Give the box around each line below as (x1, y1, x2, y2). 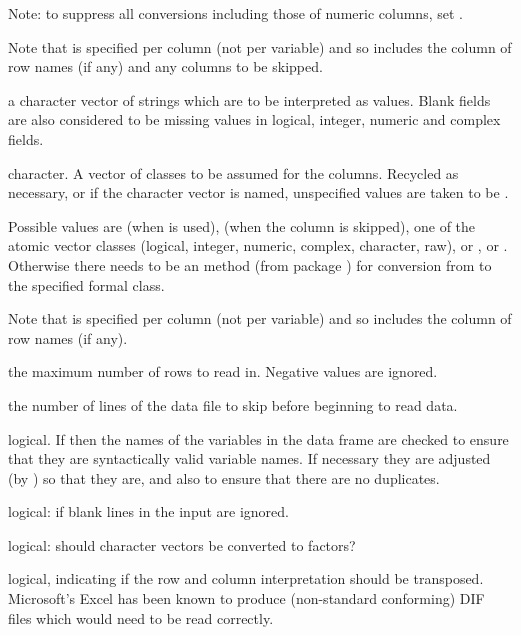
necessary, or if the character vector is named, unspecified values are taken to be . (8, 182, 509, 203)
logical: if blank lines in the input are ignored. (8, 501, 289, 522)
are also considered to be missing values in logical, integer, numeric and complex (8, 109, 501, 130)
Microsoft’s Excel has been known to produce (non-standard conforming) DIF (8, 588, 485, 609)
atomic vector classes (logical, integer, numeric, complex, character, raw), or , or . (8, 235, 508, 256)
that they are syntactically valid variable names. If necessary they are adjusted (8, 448, 491, 469)
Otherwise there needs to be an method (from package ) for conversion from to (8, 254, 492, 275)
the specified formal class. (8, 274, 165, 295)
